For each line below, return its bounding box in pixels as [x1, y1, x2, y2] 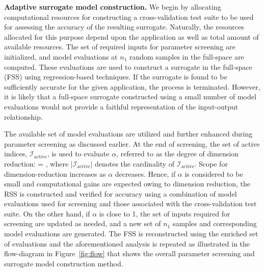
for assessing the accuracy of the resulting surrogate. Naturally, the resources [4, 21, 244, 32]
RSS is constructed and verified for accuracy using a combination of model [4, 188, 237, 199]
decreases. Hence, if [115, 168, 176, 179]
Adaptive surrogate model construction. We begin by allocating [4, 2, 221, 12]
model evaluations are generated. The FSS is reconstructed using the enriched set [4, 228, 258, 239]
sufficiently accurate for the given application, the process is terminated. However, [4, 81, 260, 92]
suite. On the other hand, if [4, 208, 90, 219]
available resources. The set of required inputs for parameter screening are [4, 41, 235, 52]
